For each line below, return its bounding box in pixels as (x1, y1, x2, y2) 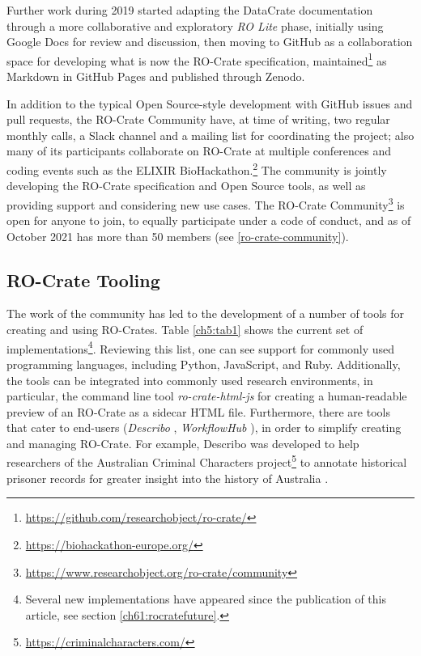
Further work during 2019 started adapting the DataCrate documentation (6, 2, 373, 18)
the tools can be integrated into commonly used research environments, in (6, 371, 373, 388)
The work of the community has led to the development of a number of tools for (6, 305, 405, 322)
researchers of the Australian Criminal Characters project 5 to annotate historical (6, 451, 407, 471)
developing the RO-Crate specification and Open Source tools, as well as (6, 177, 366, 194)
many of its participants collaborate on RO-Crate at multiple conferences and (6, 142, 392, 159)
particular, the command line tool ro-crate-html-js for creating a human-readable (6, 387, 407, 404)
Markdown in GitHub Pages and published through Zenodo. (6, 68, 305, 85)
